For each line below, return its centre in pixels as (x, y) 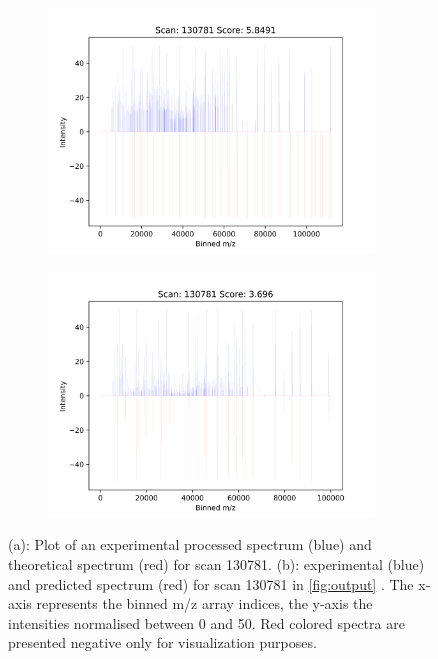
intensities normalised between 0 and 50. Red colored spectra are (206, 622)
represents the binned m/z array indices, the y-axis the (204, 603)
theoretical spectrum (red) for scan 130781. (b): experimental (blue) (216, 563)
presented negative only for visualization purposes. (162, 642)
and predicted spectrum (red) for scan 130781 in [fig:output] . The (211, 583)
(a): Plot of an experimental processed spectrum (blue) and (190, 544)
